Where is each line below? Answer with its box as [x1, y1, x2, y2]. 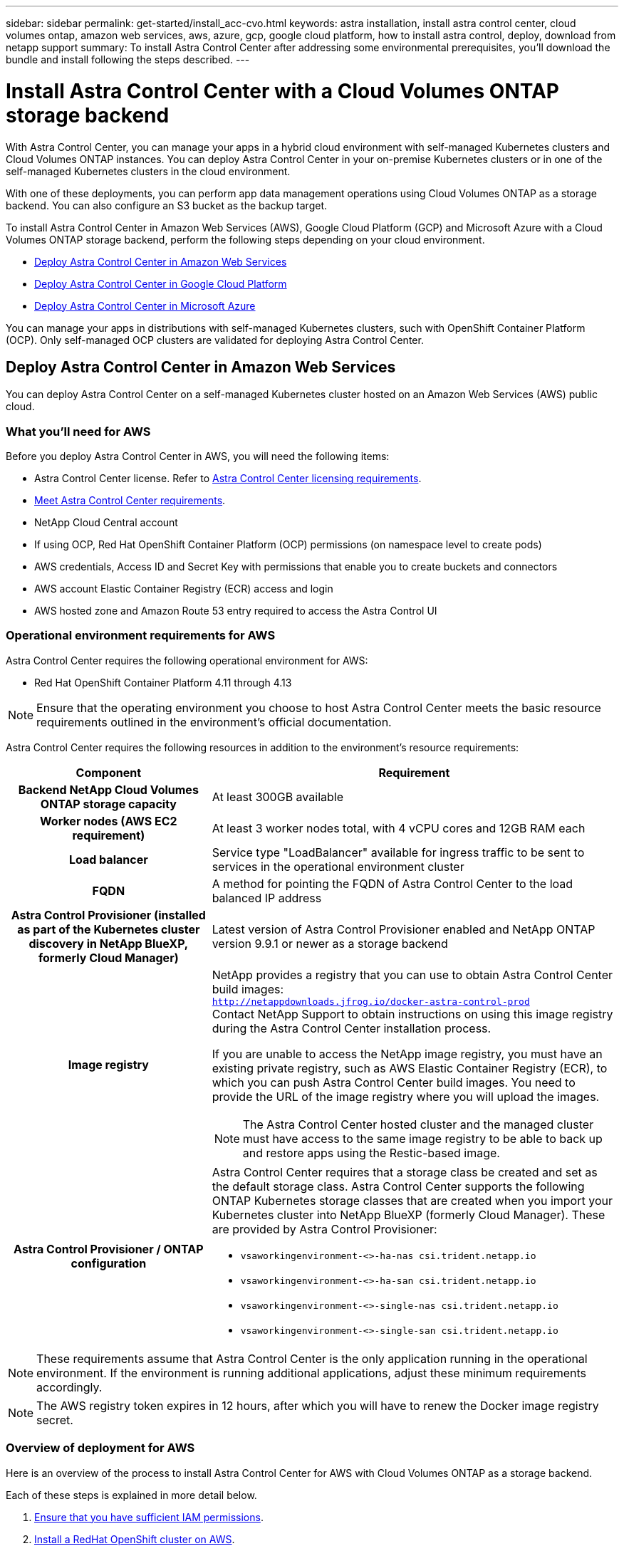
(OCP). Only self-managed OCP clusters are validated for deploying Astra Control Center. [6, 333, 424, 346]
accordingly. [36, 1379, 103, 1394]
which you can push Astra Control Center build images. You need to [212, 1075, 576, 1090]
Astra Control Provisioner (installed [11, 907, 206, 922]
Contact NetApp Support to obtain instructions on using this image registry [212, 1006, 613, 1021]
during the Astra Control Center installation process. [212, 1020, 492, 1035]
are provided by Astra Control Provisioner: [212, 1221, 437, 1236]
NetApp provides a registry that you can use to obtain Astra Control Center [212, 967, 613, 982]
